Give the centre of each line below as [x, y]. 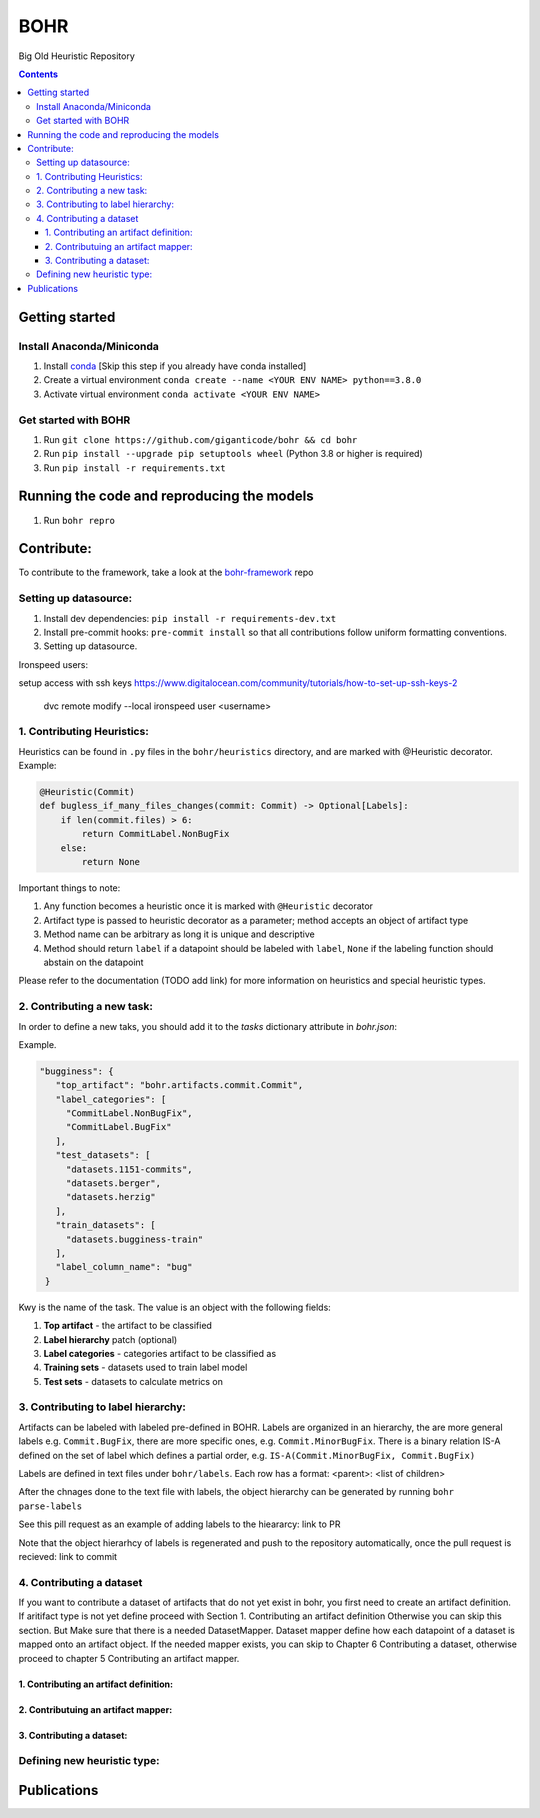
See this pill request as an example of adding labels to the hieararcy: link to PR [179, 1524]
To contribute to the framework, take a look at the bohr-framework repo [166, 572]
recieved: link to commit [68, 1556]
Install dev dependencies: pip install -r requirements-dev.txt [190, 618]
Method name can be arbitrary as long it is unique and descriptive [179, 934]
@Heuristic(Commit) [87, 792]
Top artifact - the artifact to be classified [127, 1326]
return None [110, 862]
